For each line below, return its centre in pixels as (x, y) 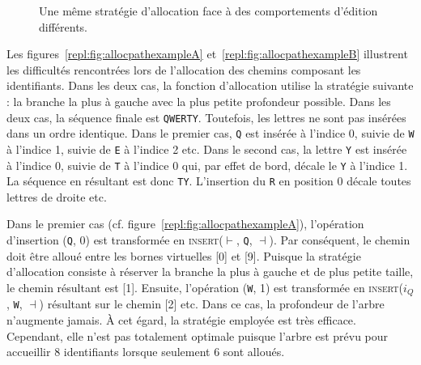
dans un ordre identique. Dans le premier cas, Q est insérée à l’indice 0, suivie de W (210, 133)
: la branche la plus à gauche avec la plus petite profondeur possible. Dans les (199, 101)
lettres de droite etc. (57, 196)
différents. (64, 26)
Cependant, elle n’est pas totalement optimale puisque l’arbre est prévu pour (198, 335)
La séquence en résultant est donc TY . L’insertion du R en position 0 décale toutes (209, 181)
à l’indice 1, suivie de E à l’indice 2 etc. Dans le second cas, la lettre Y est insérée (207, 149)
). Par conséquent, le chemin (340, 240)
